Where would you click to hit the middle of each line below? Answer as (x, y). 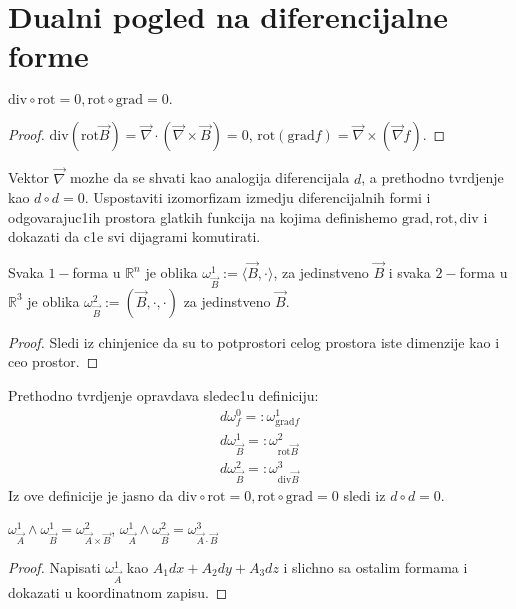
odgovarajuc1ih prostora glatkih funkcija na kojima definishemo (203, 216)
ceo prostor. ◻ (53, 361)
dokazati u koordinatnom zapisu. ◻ (118, 591)
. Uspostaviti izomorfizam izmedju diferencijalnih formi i (257, 197)
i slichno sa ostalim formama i (375, 566)
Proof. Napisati (54, 566)
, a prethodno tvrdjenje (432, 177)
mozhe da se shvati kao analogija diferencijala (209, 177)
